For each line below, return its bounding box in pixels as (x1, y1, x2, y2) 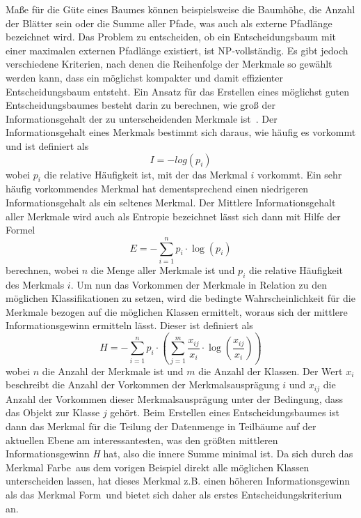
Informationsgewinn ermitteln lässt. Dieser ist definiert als (6, 318, 253, 333)
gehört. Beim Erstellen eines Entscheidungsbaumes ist (110, 405, 340, 420)
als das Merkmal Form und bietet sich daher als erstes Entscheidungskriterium (6, 487, 342, 501)
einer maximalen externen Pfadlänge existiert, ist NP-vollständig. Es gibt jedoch (6, 43, 348, 57)
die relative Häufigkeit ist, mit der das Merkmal (44, 167, 248, 181)
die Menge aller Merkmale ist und (90, 262, 235, 277)
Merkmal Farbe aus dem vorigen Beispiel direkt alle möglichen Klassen (6, 459, 310, 474)
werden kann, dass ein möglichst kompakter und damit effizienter (6, 70, 283, 84)
